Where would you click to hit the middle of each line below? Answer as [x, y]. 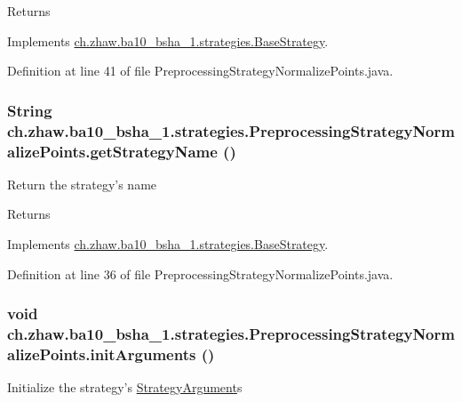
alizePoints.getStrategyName [112, 151]
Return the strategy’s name [82, 184]
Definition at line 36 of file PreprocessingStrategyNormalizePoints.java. [200, 273]
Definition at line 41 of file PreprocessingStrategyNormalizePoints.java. [200, 71]
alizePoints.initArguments [102, 354]
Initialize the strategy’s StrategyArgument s [125, 387]
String [30, 110]
